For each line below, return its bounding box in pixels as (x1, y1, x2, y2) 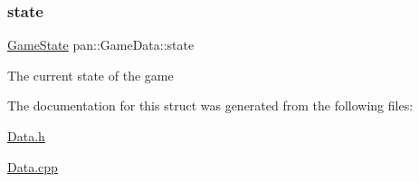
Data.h (7, 127, 45, 145)
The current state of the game (7, 65, 174, 84)
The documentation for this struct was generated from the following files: (7, 96, 414, 115)
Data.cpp (7, 157, 58, 176)
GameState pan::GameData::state (7, 35, 195, 54)
